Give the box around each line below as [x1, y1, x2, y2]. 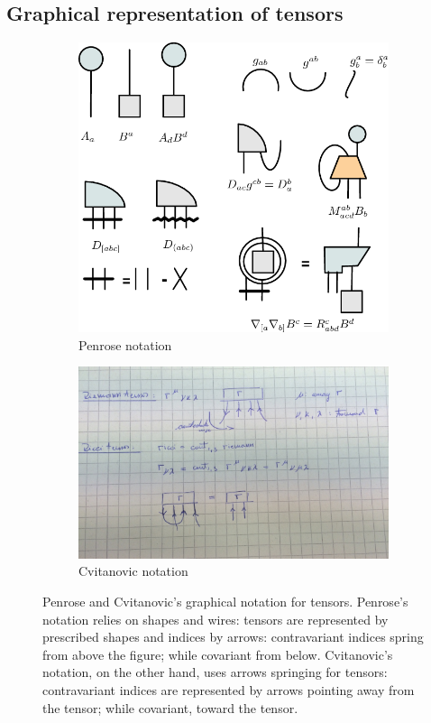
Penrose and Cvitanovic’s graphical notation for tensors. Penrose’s [42, 591, 408, 610]
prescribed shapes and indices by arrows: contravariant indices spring [42, 627, 424, 646]
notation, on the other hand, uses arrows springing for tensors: [42, 663, 388, 681]
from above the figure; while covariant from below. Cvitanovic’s [42, 644, 393, 663]
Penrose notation [78, 335, 172, 354]
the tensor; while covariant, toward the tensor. [42, 698, 298, 717]
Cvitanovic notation [78, 561, 188, 580]
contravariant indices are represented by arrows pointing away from [42, 680, 415, 699]
